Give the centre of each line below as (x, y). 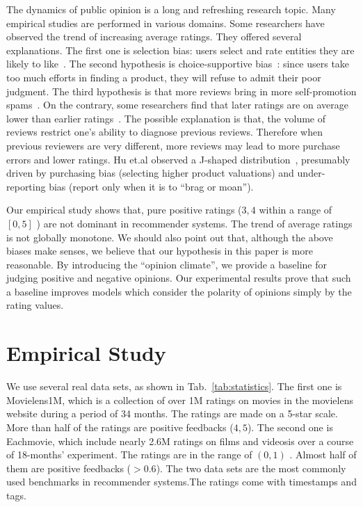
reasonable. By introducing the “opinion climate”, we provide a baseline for (167, 264)
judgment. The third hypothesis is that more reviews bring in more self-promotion (181, 91)
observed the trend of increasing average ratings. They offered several (154, 37)
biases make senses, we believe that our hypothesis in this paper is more (160, 251)
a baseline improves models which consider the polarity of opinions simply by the (179, 291)
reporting (26, 186)
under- (311, 173)
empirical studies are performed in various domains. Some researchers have (166, 23)
